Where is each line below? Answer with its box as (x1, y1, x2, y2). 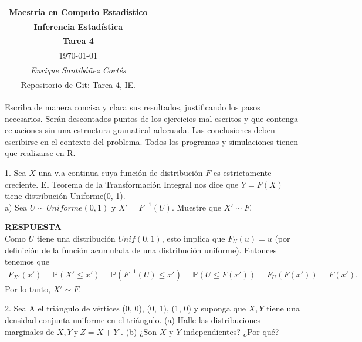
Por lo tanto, (5, 282, 51, 294)
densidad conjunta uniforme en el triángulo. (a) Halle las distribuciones (5, 314, 261, 326)
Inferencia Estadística (33, 20, 123, 32)
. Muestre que (171, 201, 222, 213)
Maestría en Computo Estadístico (9, 5, 148, 18)
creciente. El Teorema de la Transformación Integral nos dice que (5, 178, 239, 190)
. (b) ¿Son (121, 325, 157, 337)
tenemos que (5, 255, 49, 267)
